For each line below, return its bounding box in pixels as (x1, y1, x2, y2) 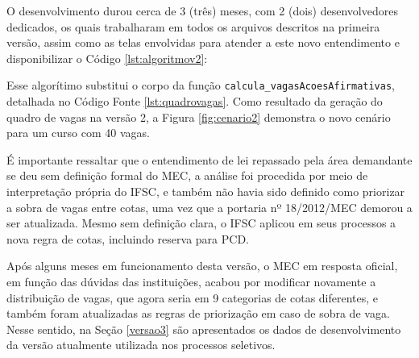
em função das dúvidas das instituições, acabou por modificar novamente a (6, 273, 376, 289)
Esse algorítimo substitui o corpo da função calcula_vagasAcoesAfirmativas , (6, 77, 395, 94)
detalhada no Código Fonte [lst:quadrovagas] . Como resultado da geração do (6, 93, 383, 110)
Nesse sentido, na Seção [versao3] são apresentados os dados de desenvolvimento (6, 320, 401, 337)
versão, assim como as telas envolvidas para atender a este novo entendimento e (6, 34, 400, 51)
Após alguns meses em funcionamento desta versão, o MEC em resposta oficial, (6, 257, 398, 274)
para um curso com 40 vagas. (6, 124, 150, 141)
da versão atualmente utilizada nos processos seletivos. (6, 336, 276, 353)
